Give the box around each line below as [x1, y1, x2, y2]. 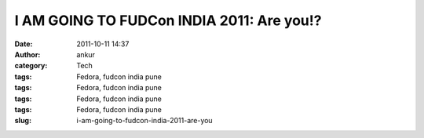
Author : [14, 49, 41, 59]
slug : [14, 116, 31, 125]
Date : [14, 39, 33, 49]
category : [14, 61, 48, 71]
